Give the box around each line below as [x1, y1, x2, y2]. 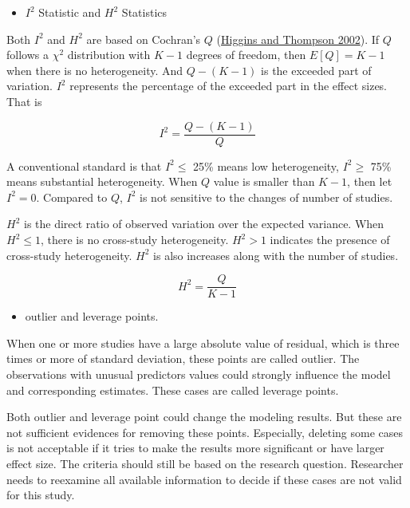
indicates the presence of [270, 231, 390, 247]
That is [6, 93, 42, 109]
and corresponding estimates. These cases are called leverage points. [6, 381, 339, 398]
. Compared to [36, 188, 108, 205]
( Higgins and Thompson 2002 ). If [216, 30, 380, 47]
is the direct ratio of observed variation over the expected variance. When [23, 215, 384, 232]
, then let [347, 173, 392, 190]
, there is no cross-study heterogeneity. [40, 231, 229, 247]
